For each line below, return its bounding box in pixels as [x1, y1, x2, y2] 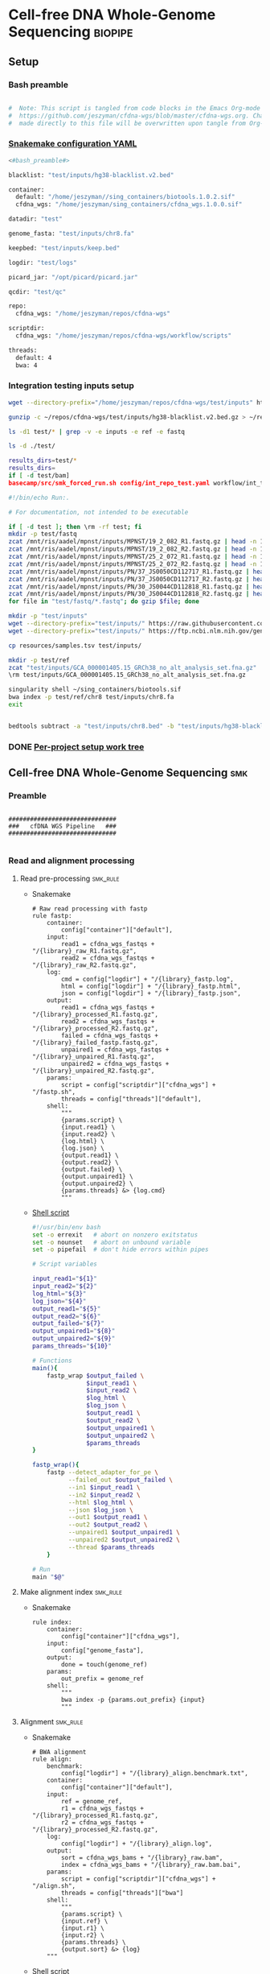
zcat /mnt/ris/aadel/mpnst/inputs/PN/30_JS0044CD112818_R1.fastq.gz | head [8, 582, 268, 591]
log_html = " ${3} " [31, 1290, 87, 1298]
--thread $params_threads [67, 1543, 155, 1551]
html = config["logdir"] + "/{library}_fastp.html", [60, 982, 241, 990]
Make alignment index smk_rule [19, 1588, 123, 1597]
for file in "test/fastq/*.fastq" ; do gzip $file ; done [8, 597, 199, 605]
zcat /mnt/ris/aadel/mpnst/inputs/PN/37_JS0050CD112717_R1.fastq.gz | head [8, 568, 268, 576]
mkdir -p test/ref [8, 656, 70, 664]
